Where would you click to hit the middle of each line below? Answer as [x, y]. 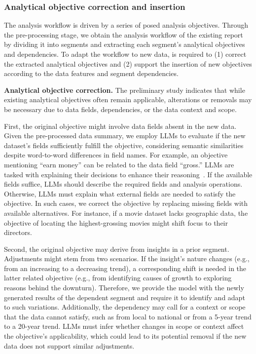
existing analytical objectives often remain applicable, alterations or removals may [128, 99]
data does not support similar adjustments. [69, 345]
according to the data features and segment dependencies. [91, 73]
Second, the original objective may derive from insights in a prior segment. [117, 249]
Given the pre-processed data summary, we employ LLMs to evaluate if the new [125, 136]
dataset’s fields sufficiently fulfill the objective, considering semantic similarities [124, 145]
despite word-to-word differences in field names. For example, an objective [116, 155]
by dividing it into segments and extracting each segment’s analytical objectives [125, 44]
